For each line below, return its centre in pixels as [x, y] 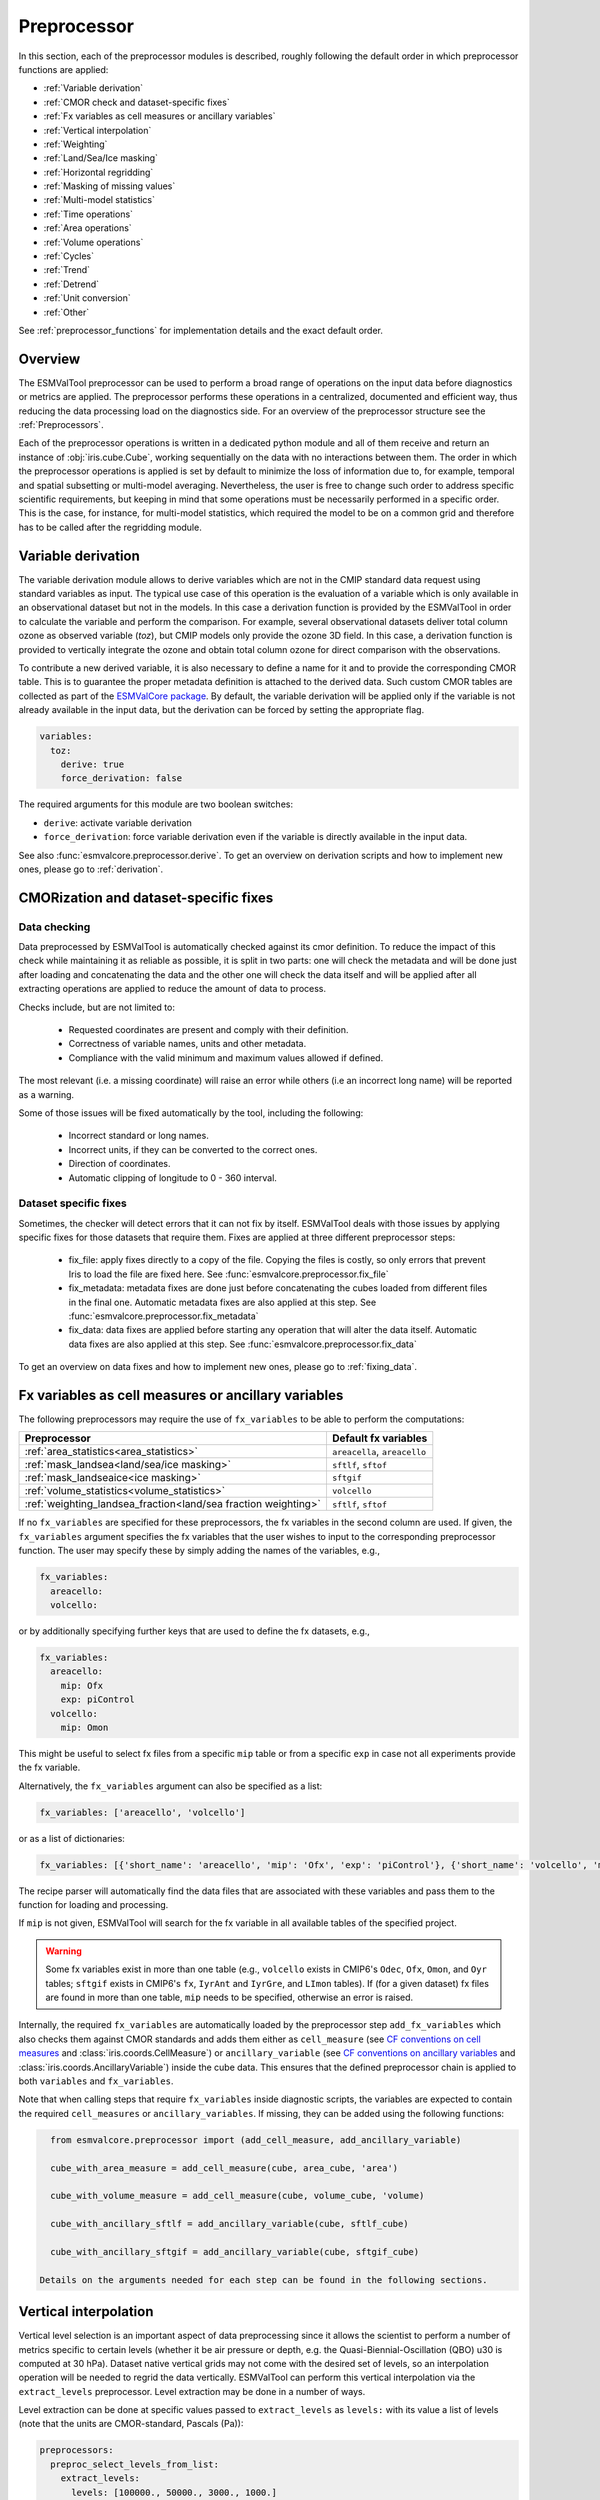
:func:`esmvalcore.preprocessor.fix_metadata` [163, 1316]
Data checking [54, 927]
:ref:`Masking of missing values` [109, 186]
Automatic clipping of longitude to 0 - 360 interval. [172, 1177]
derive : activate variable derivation [117, 822]
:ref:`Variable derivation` [93, 88]
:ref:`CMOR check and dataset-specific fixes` [136, 102]
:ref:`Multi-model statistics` [99, 200]
